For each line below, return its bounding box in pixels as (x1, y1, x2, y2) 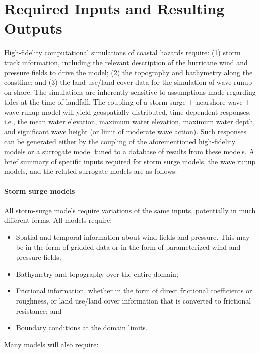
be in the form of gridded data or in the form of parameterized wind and (16, 241, 241, 252)
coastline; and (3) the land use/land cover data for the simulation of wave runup (4, 77, 252, 87)
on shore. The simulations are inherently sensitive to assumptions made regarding (4, 86, 256, 97)
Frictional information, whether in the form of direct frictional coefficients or (16, 285, 252, 296)
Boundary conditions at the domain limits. (16, 322, 148, 333)
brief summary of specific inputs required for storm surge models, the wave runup (4, 156, 256, 166)
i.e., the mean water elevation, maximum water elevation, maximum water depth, (4, 116, 255, 127)
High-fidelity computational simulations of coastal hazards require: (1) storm (4, 47, 241, 58)
